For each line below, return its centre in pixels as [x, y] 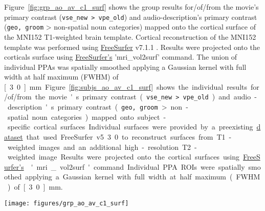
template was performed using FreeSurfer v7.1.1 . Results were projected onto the [132, 47]
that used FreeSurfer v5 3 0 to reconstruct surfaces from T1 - [129, 136]
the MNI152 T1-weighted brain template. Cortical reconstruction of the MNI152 [130, 36]
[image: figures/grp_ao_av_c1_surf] [67, 203]
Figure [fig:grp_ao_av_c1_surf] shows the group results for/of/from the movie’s [131, 7]
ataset [14, 136]
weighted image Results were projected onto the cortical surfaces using [123, 157]
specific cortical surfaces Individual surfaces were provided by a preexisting [130, 127]
